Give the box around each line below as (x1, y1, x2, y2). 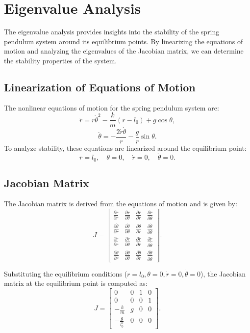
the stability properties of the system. (4, 55, 117, 65)
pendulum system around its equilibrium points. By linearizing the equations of (4, 36, 243, 46)
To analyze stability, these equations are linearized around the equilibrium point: (4, 142, 247, 153)
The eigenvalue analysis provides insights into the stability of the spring (4, 27, 220, 37)
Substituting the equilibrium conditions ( (4, 268, 127, 278)
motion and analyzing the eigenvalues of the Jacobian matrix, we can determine (4, 46, 244, 56)
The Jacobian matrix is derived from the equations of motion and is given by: (4, 198, 237, 209)
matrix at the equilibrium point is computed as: (4, 278, 148, 288)
